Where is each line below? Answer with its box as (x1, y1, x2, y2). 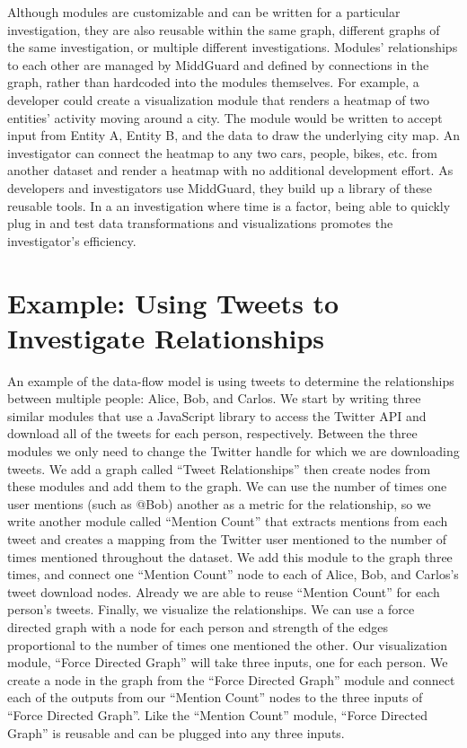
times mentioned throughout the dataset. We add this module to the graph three (7, 547, 453, 566)
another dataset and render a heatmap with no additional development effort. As (7, 161, 454, 180)
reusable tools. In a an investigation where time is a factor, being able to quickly (7, 196, 451, 215)
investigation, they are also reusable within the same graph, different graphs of (7, 20, 440, 39)
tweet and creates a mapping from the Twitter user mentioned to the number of (7, 529, 447, 548)
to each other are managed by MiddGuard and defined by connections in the (7, 55, 429, 74)
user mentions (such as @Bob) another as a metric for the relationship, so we (7, 494, 431, 513)
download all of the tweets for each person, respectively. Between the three (7, 424, 418, 443)
